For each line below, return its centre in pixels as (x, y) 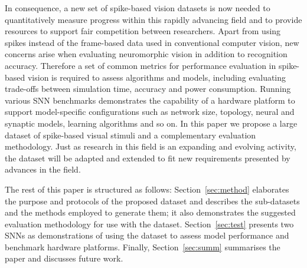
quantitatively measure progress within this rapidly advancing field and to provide (153, 19)
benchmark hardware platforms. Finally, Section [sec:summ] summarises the (143, 247)
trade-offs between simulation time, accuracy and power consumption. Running (148, 89)
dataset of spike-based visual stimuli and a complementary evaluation (130, 135)
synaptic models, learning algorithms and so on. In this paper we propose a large (151, 123)
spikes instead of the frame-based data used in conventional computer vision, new (152, 42)
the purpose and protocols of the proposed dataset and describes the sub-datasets (152, 201)
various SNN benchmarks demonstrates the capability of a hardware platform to (150, 100)
